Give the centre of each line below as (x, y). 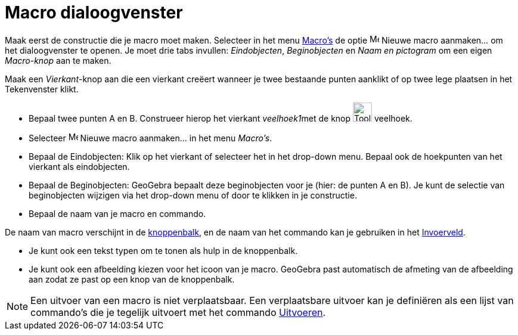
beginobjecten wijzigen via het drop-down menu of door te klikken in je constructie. (193, 195)
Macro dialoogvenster (94, 13)
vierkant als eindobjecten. (79, 166)
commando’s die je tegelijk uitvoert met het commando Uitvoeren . (178, 312)
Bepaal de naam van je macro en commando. (117, 213)
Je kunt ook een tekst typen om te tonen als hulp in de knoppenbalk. (163, 250)
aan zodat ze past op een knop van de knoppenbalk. (132, 279)
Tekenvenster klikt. (42, 89)
